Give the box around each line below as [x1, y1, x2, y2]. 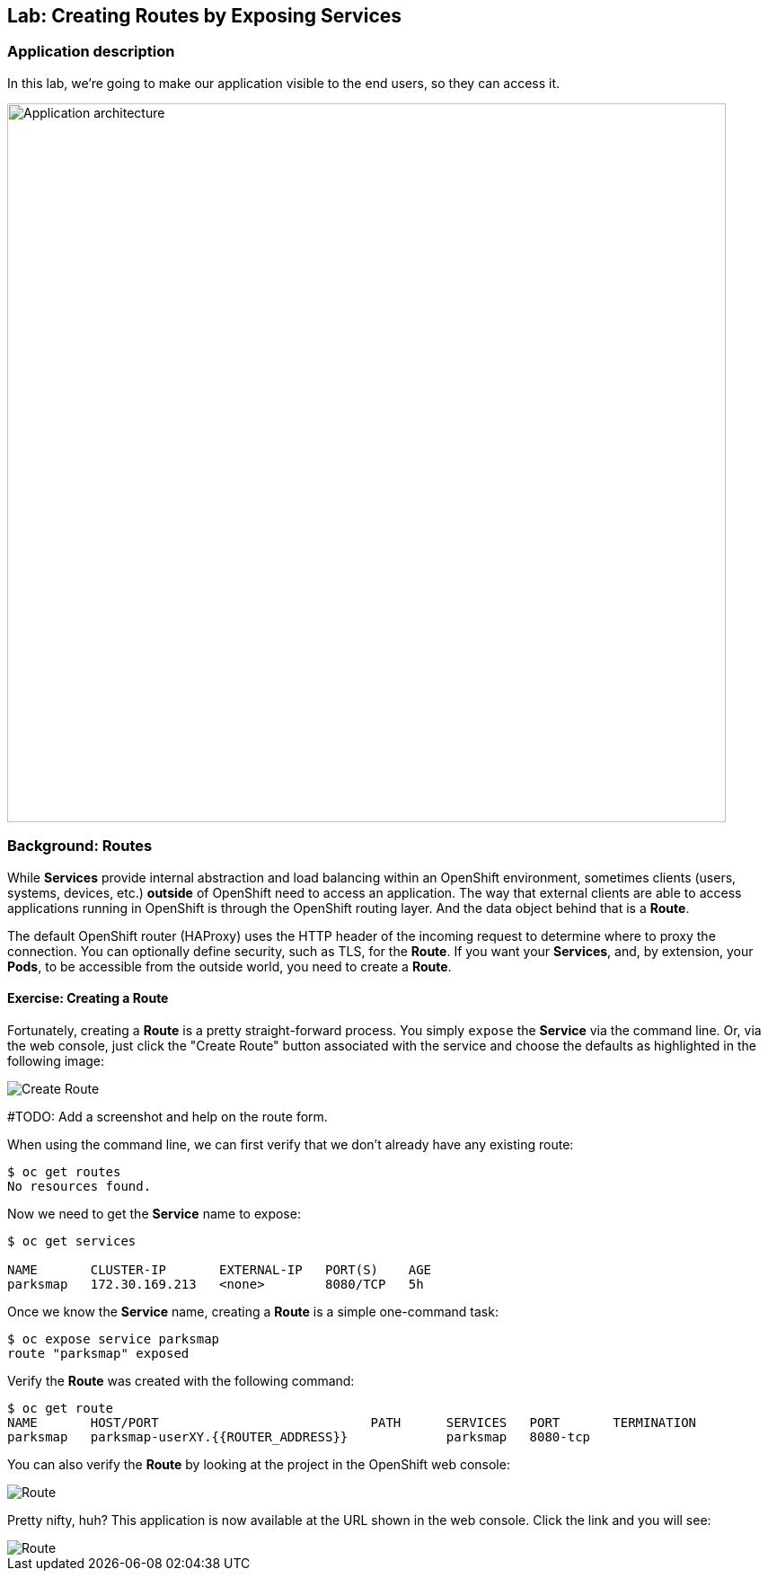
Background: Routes [7, 837, 153, 855]
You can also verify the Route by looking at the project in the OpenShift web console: [7, 1456, 510, 1472]
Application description [7, 42, 175, 61]
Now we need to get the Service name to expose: [7, 1205, 301, 1221]
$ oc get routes [7, 1164, 121, 1179]
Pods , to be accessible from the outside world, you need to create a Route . [7, 958, 452, 974]
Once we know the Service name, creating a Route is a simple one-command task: [7, 1303, 499, 1319]
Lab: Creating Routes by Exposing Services [7, 4, 402, 27]
